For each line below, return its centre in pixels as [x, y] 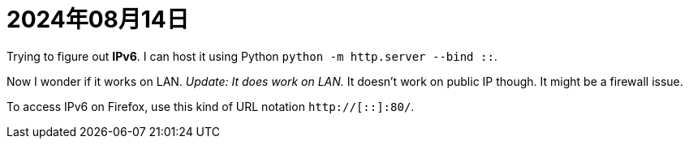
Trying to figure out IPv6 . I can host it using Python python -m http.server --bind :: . [252, 56]
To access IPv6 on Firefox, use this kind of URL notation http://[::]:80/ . [211, 106]
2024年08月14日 [98, 19]
